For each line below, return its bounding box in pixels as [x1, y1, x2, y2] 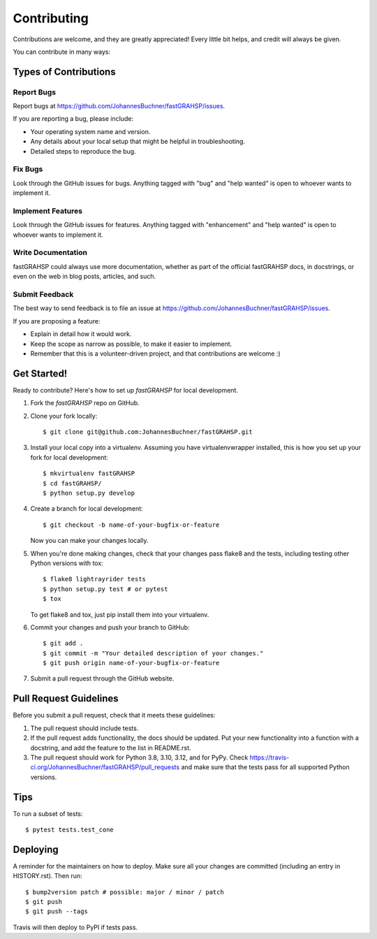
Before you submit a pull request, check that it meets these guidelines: [13, 711, 216, 720]
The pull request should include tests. [30, 724, 139, 732]
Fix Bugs [13, 164, 43, 174]
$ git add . [43, 639, 84, 648]
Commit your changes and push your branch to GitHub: [30, 623, 190, 632]
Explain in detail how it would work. [30, 330, 132, 338]
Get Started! [13, 367, 68, 379]
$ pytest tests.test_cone [25, 826, 114, 834]
